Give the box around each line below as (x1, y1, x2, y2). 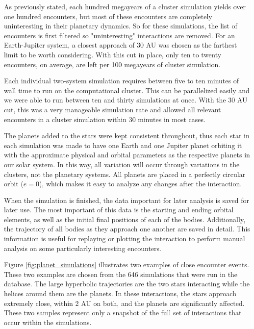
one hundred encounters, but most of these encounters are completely (4, 11, 212, 21)
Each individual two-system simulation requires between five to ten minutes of (4, 76, 239, 86)
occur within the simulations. (4, 317, 92, 327)
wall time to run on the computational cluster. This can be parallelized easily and (4, 85, 250, 95)
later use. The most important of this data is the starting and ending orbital (4, 204, 234, 215)
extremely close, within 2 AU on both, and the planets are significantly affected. (4, 298, 245, 308)
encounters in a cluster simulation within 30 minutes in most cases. (4, 114, 205, 124)
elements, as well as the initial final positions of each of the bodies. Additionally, (4, 214, 246, 224)
